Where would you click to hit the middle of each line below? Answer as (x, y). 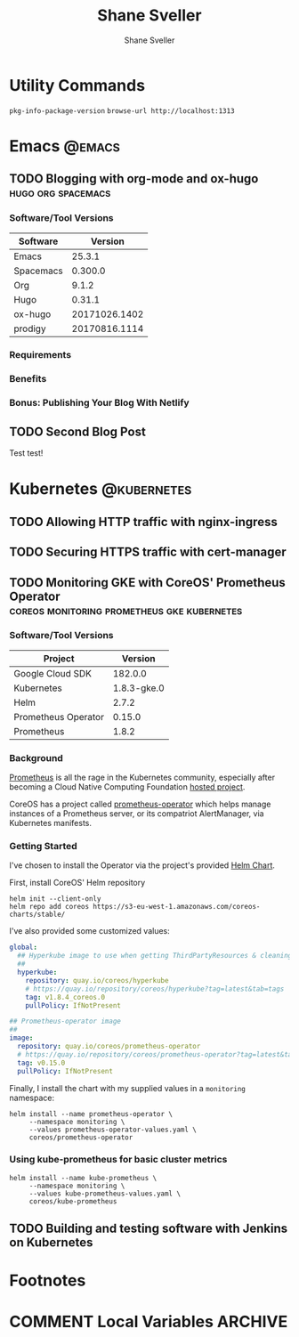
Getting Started (43, 847)
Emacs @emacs (65, 146)
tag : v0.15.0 (41, 1063)
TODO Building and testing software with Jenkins (149, 1229)
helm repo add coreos (49, 907)
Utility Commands (77, 85)
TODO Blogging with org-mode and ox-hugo (134, 179)
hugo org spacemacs (60, 193)
